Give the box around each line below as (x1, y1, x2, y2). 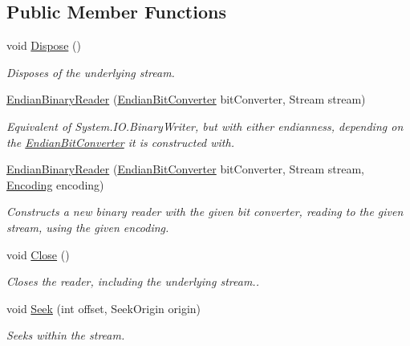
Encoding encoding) (6, 176, 104, 193)
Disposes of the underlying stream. (6, 63, 175, 80)
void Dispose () (6, 37, 81, 54)
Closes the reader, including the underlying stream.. (6, 273, 259, 290)
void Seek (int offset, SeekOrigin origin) (6, 299, 201, 316)
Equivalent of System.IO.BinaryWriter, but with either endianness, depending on (6, 117, 404, 134)
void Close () (6, 246, 70, 263)
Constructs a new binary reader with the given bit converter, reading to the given (6, 203, 404, 220)
